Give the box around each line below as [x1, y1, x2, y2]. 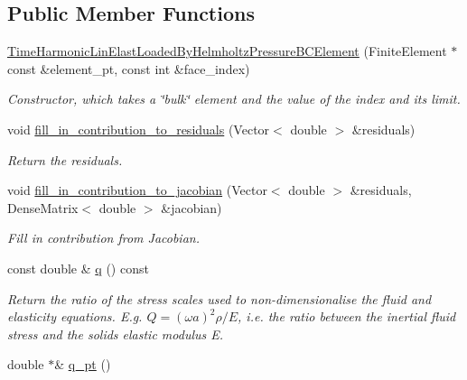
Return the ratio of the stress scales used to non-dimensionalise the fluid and [7, 289, 432, 308]
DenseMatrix [7, 198, 79, 217]
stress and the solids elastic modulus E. [7, 324, 224, 343]
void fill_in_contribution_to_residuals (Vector [7, 119, 270, 138]
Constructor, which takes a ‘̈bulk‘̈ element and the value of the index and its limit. [7, 89, 461, 108]
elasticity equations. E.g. [7, 307, 143, 326]
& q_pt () [54, 355, 111, 374]
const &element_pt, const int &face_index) [7, 59, 250, 78]
